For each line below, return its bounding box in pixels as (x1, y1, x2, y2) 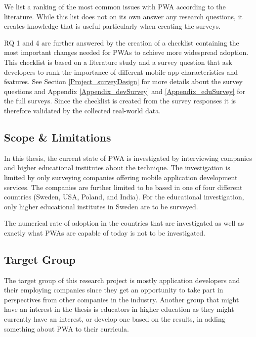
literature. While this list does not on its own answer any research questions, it (4, 11, 243, 21)
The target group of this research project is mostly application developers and (4, 275, 240, 285)
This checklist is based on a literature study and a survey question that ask (4, 56, 232, 67)
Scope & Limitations (4, 129, 111, 144)
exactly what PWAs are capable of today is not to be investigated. (4, 227, 206, 238)
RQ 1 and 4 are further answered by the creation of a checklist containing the (4, 37, 239, 48)
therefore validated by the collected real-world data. (4, 105, 161, 115)
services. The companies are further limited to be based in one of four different (4, 182, 243, 192)
